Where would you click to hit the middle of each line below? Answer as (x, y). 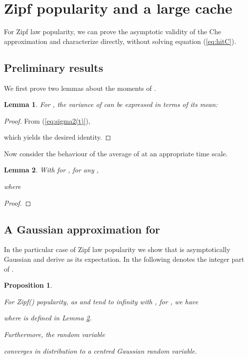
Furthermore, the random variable (54, 334)
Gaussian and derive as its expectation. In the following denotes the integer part (124, 259)
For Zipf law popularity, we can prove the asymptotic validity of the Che (113, 32)
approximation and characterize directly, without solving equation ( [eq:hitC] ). (120, 41)
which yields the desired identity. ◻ (58, 137)
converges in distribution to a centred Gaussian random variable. (101, 350)
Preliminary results (54, 67)
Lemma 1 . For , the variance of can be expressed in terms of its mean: (111, 104)
